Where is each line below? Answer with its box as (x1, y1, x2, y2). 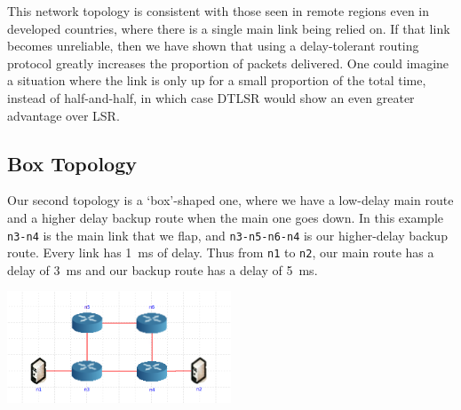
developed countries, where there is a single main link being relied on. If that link (7, 19, 450, 37)
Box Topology (7, 149, 137, 177)
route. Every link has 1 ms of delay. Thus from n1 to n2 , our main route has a (7, 243, 434, 262)
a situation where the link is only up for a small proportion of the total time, (7, 71, 426, 90)
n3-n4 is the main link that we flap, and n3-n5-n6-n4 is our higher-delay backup (7, 225, 448, 244)
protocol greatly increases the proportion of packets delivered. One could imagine (7, 53, 449, 72)
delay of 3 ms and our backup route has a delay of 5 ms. (7, 260, 318, 279)
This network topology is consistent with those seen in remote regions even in (7, 2, 430, 20)
